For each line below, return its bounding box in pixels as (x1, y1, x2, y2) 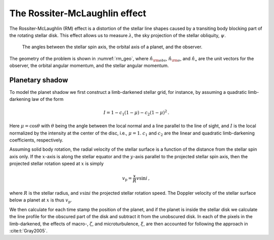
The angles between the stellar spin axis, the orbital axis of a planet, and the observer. (22, 44, 202, 50)
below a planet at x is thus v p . (9, 197, 72, 204)
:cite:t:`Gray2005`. (9, 228, 48, 234)
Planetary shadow (9, 76, 68, 84)
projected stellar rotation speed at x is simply (9, 160, 104, 167)
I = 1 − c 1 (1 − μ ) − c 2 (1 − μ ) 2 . (103, 109, 169, 117)
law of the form (31, 96, 63, 102)
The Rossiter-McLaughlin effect (9, 8, 147, 19)
